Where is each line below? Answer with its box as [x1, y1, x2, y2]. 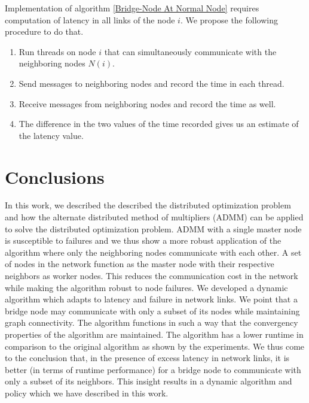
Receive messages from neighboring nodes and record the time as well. [19, 97, 276, 110]
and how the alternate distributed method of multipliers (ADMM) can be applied [5, 211, 304, 223]
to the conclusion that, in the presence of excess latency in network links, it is [5, 352, 290, 364]
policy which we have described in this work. [5, 386, 169, 399]
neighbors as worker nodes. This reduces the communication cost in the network [5, 269, 298, 282]
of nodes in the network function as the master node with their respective [5, 257, 274, 270]
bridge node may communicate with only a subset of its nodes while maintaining [5, 304, 300, 317]
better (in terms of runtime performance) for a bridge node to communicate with [5, 363, 301, 375]
